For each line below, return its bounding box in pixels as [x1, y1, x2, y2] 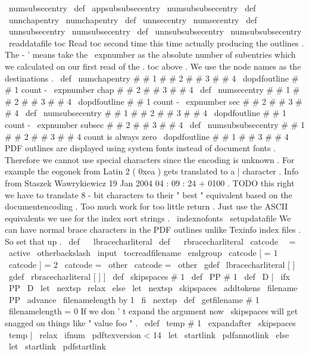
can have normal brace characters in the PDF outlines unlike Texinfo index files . [5, 223, 301, 236]
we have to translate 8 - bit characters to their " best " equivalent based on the [5, 188, 292, 201]
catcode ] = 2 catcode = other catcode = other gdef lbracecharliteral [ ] [8, 258, 295, 271]
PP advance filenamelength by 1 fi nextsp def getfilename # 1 [8, 293, 260, 305]
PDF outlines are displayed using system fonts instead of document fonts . [5, 142, 276, 154]
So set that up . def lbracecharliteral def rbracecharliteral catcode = [5, 235, 296, 247]
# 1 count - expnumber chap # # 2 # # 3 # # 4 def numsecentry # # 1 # [5, 83, 300, 96]
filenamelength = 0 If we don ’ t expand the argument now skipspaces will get [8, 305, 298, 317]
